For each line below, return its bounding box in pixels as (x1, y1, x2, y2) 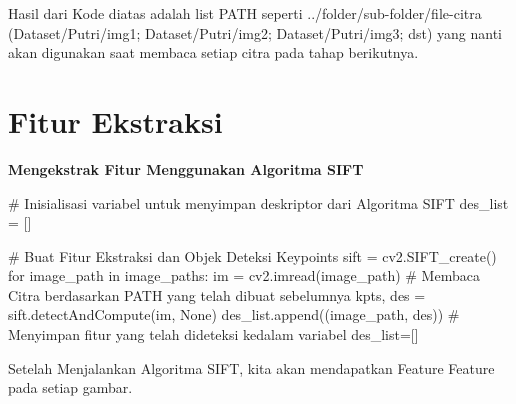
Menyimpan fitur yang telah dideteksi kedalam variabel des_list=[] (8, 324, 419, 345)
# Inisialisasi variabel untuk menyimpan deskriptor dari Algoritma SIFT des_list (8, 192, 509, 213)
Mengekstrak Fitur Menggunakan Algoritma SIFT (8, 158, 364, 179)
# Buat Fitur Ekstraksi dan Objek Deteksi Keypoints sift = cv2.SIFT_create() (8, 245, 497, 266)
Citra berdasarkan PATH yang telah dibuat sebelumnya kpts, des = (8, 284, 426, 305)
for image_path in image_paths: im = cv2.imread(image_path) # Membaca (8, 265, 480, 286)
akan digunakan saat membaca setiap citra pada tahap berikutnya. (8, 42, 419, 63)
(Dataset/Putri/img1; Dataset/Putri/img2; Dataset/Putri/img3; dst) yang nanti (8, 22, 502, 43)
